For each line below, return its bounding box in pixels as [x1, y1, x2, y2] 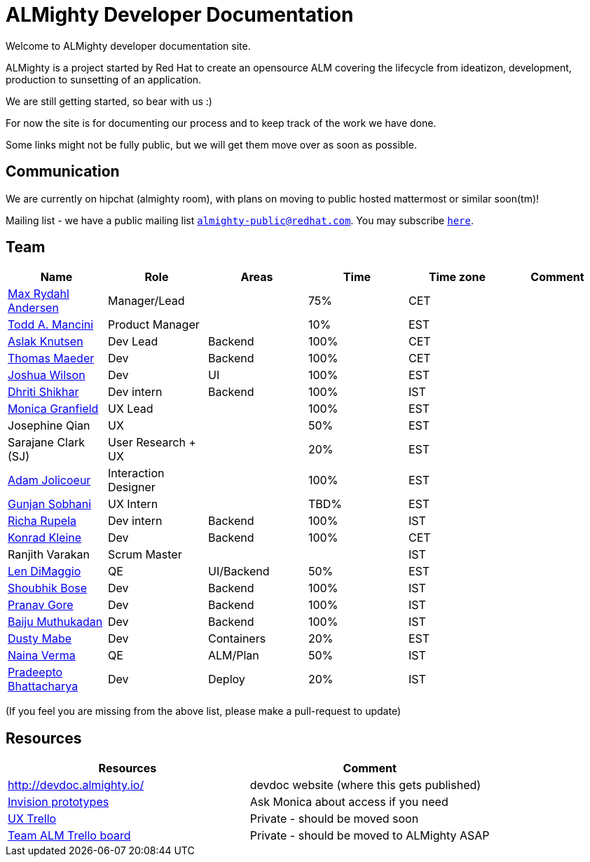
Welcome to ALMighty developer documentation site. [6, 39, 251, 52]
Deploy [207, 672, 245, 687]
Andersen [8, 301, 59, 315]
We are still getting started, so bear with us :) [6, 95, 212, 107]
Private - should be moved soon [249, 812, 419, 826]
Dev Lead [107, 334, 158, 349]
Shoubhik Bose [8, 581, 88, 596]
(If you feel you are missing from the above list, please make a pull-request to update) [6, 705, 401, 718]
